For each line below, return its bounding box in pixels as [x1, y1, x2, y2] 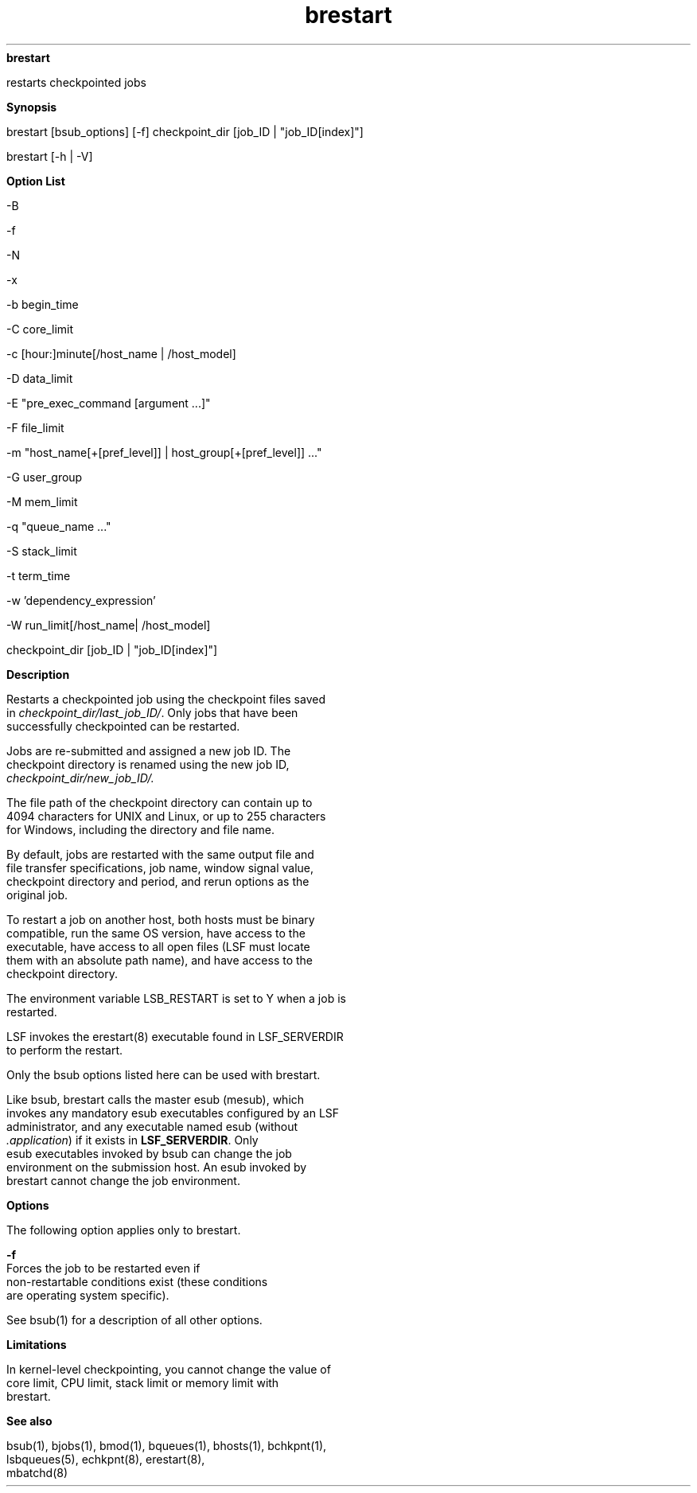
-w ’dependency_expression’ [6, 593, 156, 607]
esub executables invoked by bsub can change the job [6, 1146, 292, 1160]
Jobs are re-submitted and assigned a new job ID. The [6, 743, 291, 758]
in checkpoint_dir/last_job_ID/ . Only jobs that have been [6, 705, 298, 719]
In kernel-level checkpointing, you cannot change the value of [6, 1362, 331, 1376]
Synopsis [6, 99, 57, 114]
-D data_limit [6, 371, 73, 385]
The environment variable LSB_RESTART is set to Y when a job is [6, 991, 346, 1005]
